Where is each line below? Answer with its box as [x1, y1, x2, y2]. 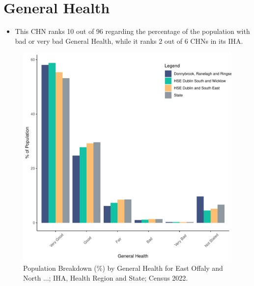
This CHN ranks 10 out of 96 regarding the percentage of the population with [15, 26, 250, 36]
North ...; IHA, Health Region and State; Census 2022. [23, 272, 188, 283]
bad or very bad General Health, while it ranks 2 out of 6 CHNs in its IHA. [15, 35, 243, 46]
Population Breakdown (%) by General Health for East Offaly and [23, 262, 223, 273]
